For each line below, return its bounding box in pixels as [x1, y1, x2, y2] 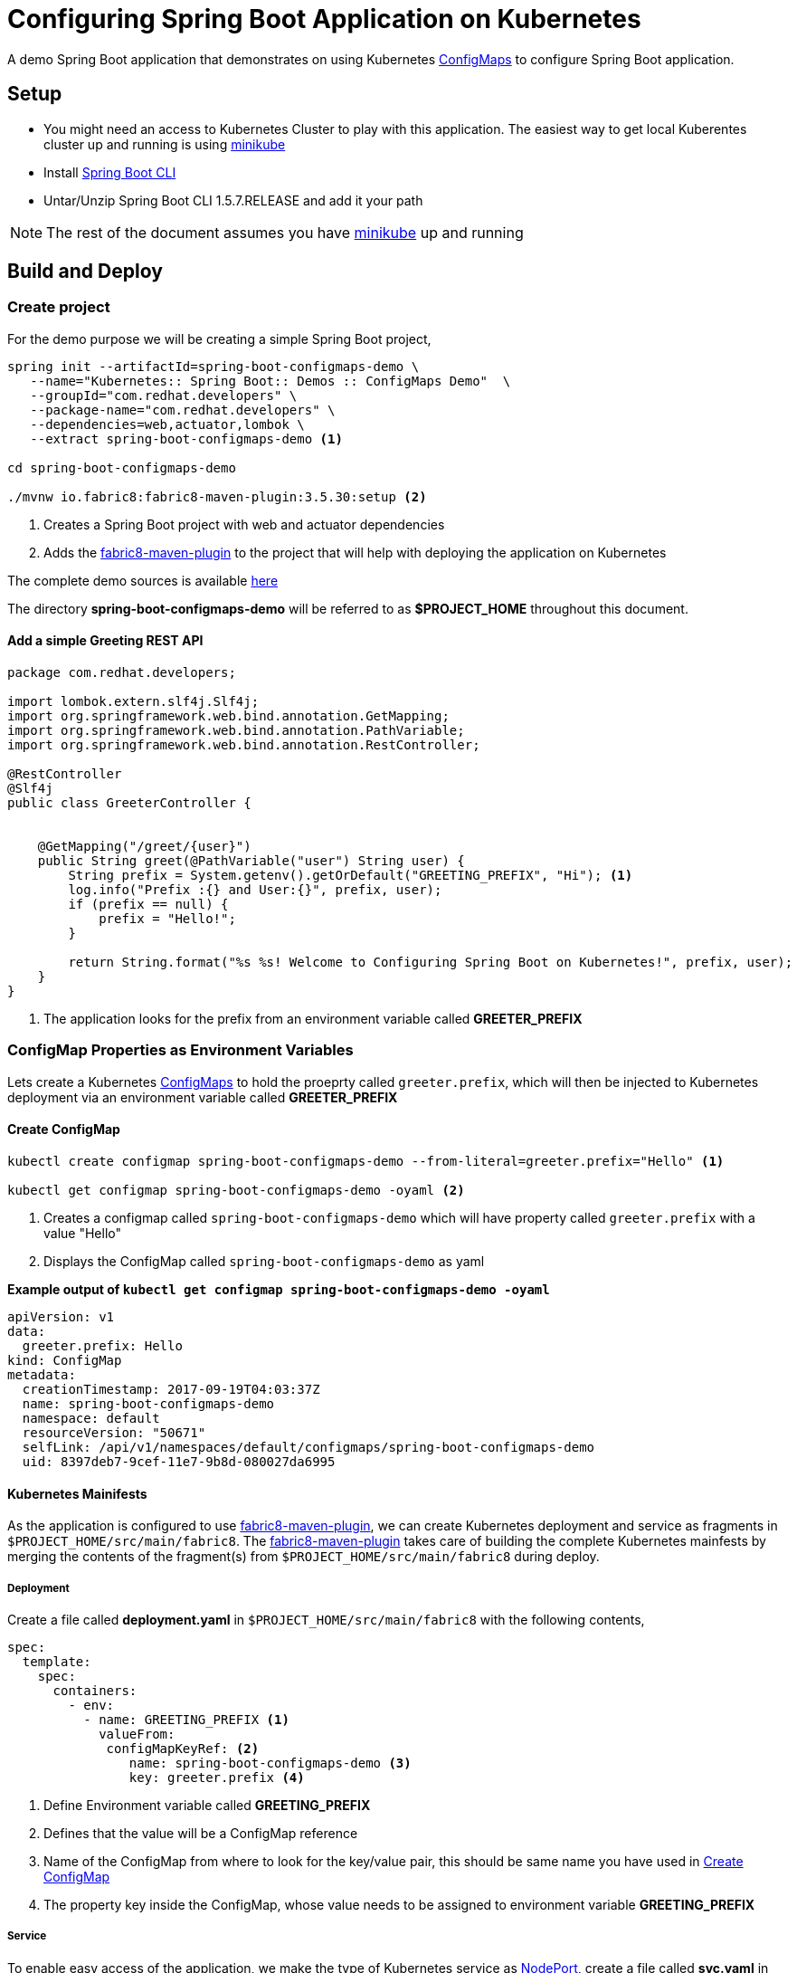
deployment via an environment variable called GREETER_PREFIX [7, 1089, 398, 1105]
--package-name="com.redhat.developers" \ [30, 402, 336, 417]
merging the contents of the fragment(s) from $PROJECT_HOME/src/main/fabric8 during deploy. [7, 1549, 600, 1565]
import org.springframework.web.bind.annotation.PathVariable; [7, 723, 465, 739]
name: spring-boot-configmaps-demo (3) [128, 1756, 412, 1770]
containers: [52, 1683, 138, 1698]
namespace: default [22, 1411, 160, 1425]
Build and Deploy [7, 260, 163, 283]
